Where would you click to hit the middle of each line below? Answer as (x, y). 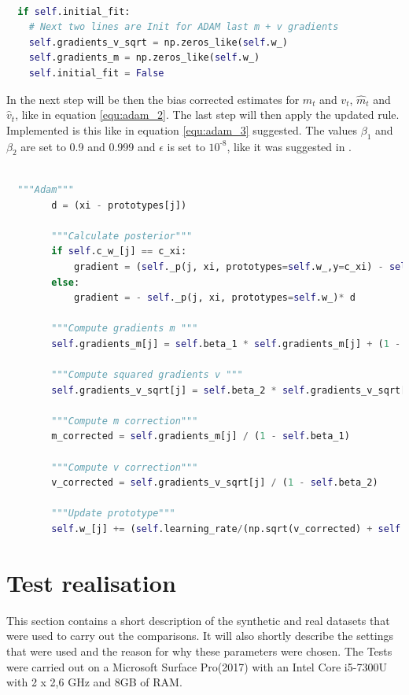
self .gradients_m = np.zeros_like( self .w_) (144, 58)
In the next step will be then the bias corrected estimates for (153, 99)
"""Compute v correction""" (125, 467)
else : (66, 282)
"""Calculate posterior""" (122, 236)
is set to (186, 146)
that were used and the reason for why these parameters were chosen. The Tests (199, 651)
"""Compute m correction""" (125, 421)
